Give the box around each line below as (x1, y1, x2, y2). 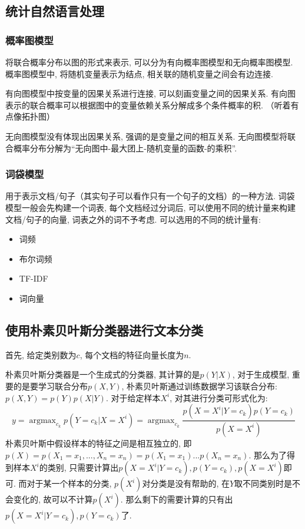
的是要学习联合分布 (13, 379, 88, 392)
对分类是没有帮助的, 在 (142, 477, 230, 490)
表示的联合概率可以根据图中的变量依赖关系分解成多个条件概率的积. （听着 (5, 98, 291, 111)
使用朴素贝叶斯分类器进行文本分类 (5, 320, 203, 339)
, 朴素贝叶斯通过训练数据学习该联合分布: (121, 379, 277, 392)
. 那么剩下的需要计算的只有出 (120, 493, 233, 505)
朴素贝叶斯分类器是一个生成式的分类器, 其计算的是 (5, 368, 200, 381)
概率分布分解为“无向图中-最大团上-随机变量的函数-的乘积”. (13, 141, 237, 154)
